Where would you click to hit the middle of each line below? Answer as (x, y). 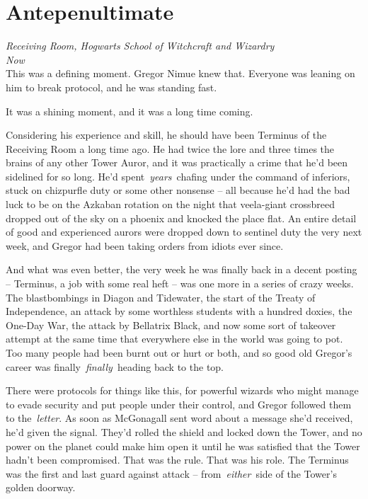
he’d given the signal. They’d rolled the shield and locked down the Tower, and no (184, 431)
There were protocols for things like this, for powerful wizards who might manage (182, 390)
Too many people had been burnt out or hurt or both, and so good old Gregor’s (179, 352)
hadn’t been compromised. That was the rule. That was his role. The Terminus (177, 460)
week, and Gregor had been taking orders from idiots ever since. (145, 245)
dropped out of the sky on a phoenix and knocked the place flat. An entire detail (181, 218)
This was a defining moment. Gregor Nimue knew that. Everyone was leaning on (180, 73)
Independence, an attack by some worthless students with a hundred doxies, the (179, 311)
